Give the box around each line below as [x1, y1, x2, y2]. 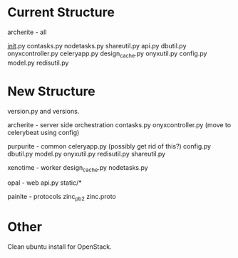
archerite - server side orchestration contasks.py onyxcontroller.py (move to [7, 120, 232, 129]
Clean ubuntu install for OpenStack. [7, 242, 112, 251]
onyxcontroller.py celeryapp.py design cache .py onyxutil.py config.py [7, 49, 207, 59]
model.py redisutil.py [7, 58, 69, 67]
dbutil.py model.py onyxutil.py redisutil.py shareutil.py [7, 149, 166, 158]
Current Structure [7, 4, 115, 21]
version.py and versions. [7, 107, 80, 115]
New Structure [7, 83, 96, 100]
